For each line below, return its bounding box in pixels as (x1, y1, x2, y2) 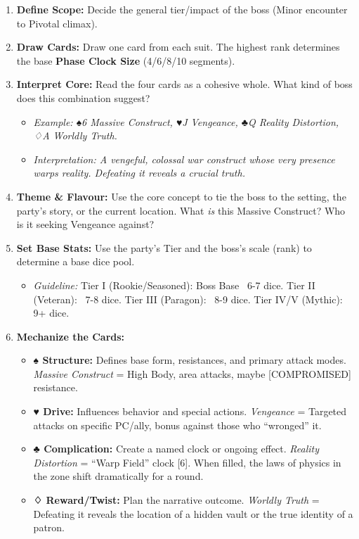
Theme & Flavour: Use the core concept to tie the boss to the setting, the (16, 189, 346, 203)
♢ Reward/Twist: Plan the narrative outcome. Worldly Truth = (33, 493, 320, 507)
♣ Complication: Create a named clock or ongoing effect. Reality (33, 441, 320, 456)
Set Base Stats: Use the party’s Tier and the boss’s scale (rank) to (16, 240, 312, 255)
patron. (33, 520, 65, 535)
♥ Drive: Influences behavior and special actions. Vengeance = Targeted (33, 404, 347, 419)
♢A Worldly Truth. (33, 128, 117, 143)
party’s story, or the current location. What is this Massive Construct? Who (16, 203, 346, 217)
